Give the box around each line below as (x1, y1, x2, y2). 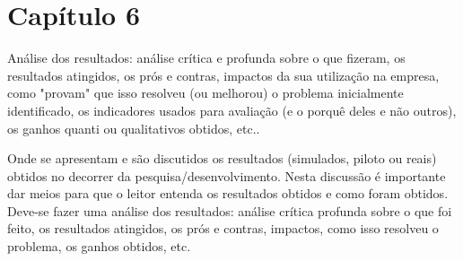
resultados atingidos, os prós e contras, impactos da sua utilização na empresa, (7, 65, 440, 84)
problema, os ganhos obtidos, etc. (7, 237, 191, 256)
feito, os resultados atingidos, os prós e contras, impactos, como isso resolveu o (7, 219, 439, 238)
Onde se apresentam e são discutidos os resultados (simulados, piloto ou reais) (7, 149, 437, 168)
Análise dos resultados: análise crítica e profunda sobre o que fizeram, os (7, 48, 406, 67)
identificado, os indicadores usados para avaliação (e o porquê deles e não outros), (7, 100, 457, 119)
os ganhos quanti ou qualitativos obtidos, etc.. (7, 118, 260, 137)
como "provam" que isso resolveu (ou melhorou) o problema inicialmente (7, 83, 404, 102)
